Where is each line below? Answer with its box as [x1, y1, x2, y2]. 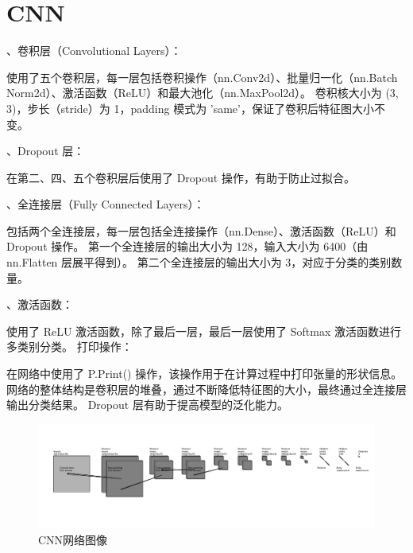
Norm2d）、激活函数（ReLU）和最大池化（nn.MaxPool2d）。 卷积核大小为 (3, [6, 84, 399, 101]
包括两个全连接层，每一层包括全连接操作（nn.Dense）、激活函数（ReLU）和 [6, 222, 396, 239]
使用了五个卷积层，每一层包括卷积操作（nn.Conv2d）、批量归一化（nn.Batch [6, 68, 398, 85]
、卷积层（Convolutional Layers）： [6, 42, 182, 59]
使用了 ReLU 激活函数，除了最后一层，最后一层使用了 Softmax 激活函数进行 [6, 322, 401, 339]
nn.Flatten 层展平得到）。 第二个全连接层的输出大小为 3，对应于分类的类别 [6, 254, 392, 271]
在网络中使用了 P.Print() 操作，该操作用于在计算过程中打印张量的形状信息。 [6, 365, 403, 382]
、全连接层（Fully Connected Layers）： [6, 196, 205, 212]
